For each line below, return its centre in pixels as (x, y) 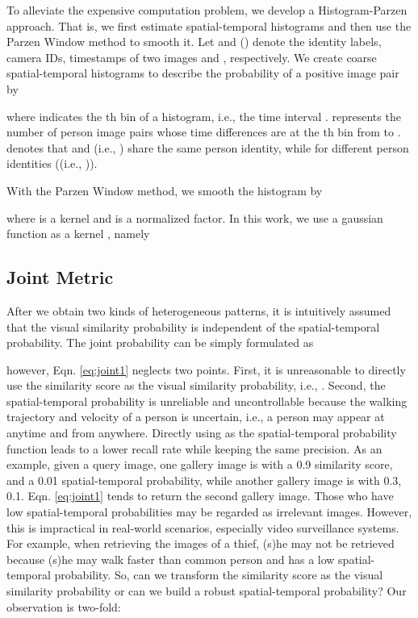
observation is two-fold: (64, 606)
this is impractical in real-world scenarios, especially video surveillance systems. (203, 527)
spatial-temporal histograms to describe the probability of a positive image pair (203, 73)
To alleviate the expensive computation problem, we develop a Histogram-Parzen (207, 10)
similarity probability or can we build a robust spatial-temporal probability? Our (207, 591)
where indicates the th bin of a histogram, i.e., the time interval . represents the (204, 116)
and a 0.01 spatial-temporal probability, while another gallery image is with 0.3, (204, 480)
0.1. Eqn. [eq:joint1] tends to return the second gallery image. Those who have (200, 496)
